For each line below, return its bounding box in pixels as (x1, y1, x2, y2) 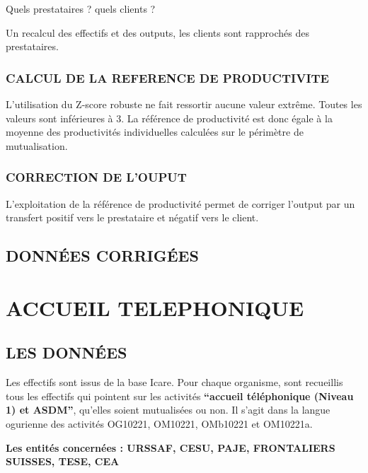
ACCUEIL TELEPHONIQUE (6, 293, 304, 322)
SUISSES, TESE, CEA (6, 454, 120, 469)
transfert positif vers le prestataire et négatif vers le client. (6, 210, 259, 225)
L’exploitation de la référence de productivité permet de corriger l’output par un (6, 196, 355, 211)
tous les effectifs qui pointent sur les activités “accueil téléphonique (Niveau (6, 388, 354, 403)
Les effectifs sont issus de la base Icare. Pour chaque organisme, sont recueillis (6, 375, 343, 390)
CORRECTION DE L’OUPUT (6, 168, 187, 186)
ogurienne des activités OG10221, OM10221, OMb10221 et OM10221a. (6, 416, 313, 431)
